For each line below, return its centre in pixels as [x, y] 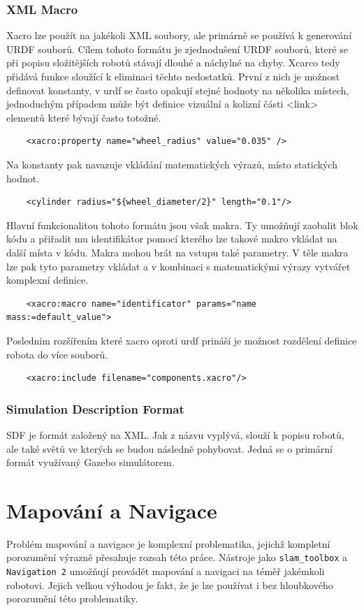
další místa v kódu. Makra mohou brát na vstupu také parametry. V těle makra [177, 252]
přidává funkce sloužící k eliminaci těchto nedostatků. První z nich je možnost [173, 76]
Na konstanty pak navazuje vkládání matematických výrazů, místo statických [172, 164]
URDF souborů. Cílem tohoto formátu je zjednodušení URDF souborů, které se [177, 49]
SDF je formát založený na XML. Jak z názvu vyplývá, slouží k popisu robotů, [175, 434]
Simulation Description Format [95, 408]
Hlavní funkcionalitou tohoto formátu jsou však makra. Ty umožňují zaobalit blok [182, 225]
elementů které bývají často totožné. [84, 117]
